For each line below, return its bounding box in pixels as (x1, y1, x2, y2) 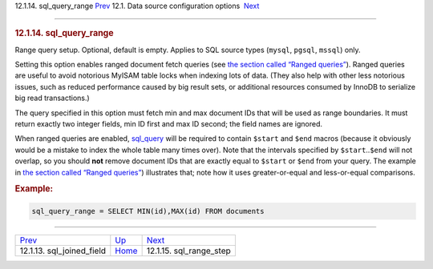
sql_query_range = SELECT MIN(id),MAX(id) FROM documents (31, 207, 265, 215)
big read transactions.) (14, 93, 90, 103)
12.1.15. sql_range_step (146, 245, 232, 256)
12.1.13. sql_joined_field (19, 245, 107, 256)
